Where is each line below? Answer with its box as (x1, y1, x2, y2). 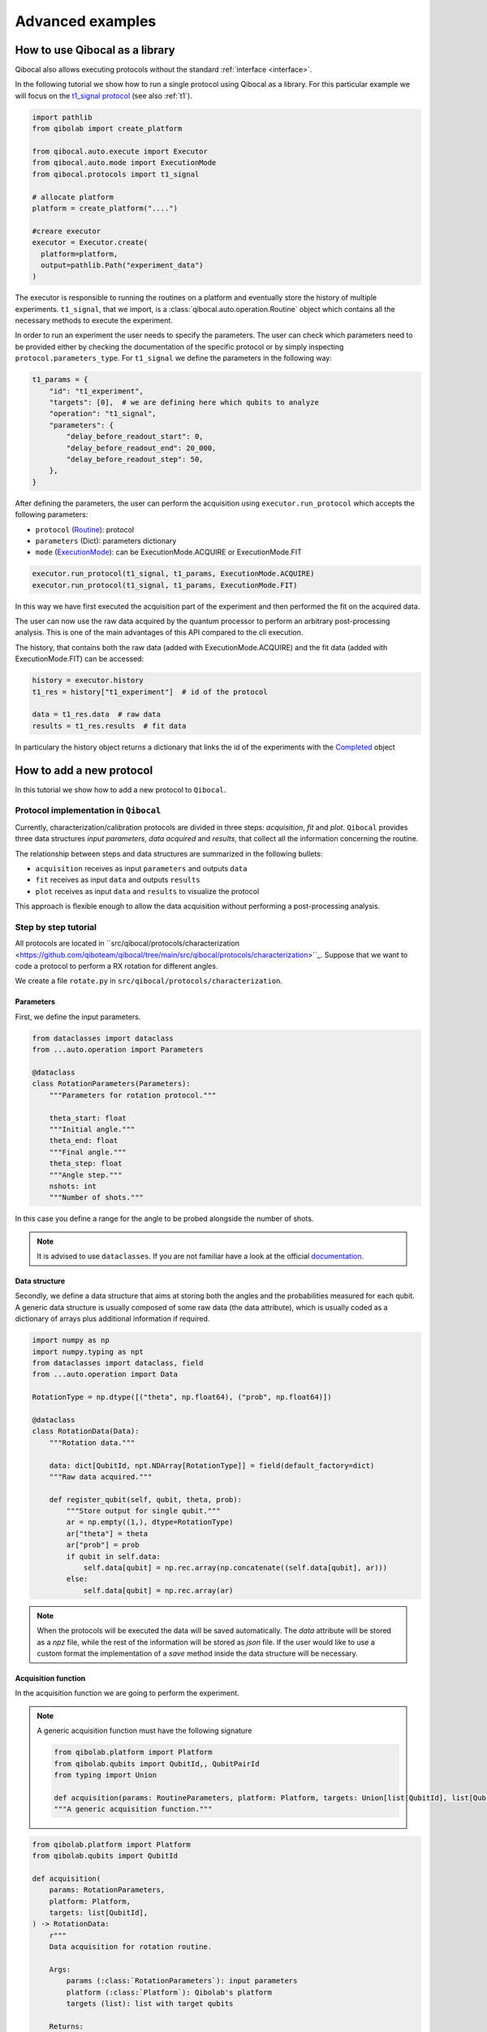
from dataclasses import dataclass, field (32, 1358, 204, 1367)
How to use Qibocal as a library (15, 43, 175, 57)
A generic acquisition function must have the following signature (37, 1726, 252, 1735)
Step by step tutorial (15, 921, 97, 932)
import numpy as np (32, 1335, 110, 1345)
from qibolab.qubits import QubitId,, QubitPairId (54, 1759, 260, 1768)
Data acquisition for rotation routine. (49, 1943, 213, 1952)
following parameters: (15, 510, 88, 519)
